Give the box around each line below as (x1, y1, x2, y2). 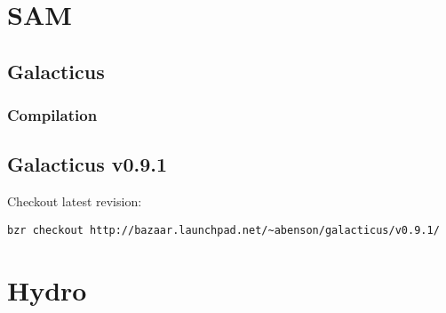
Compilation (7, 104, 98, 126)
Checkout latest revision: (7, 192, 142, 211)
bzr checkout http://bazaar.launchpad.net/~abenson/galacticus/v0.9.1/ (7, 223, 440, 237)
